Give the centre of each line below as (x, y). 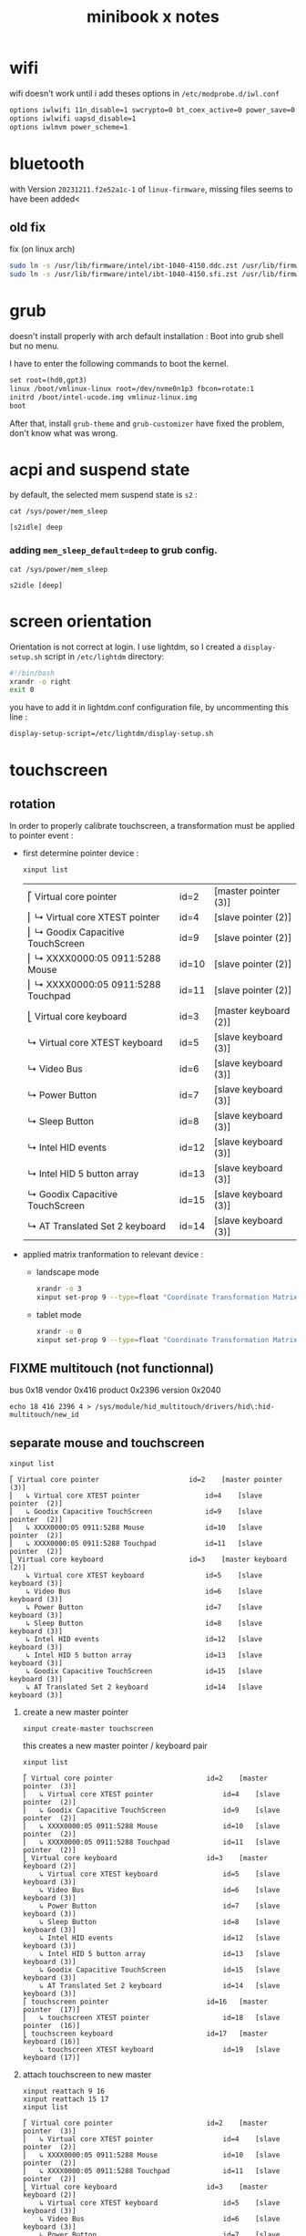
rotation (33, 804)
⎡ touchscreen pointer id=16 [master (145, 2002)
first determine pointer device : (81, 854)
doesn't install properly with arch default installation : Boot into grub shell (147, 336)
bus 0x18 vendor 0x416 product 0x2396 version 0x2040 (115, 1390)
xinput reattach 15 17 (66, 2099)
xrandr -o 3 (59, 1289)
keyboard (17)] (51, 2058)
